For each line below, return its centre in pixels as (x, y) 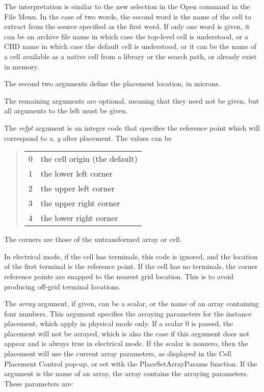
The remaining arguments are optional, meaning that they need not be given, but (131, 100)
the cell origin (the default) (89, 159)
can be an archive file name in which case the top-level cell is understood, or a (126, 36)
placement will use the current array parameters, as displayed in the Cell (118, 353)
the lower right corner (79, 218)
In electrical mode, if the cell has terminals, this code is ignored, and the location (131, 256)
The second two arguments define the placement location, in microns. (112, 83)
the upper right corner (80, 203)
